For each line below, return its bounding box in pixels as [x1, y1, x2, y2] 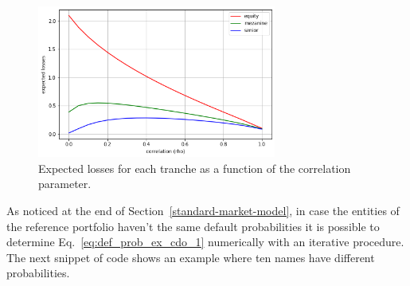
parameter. [38, 175, 92, 192]
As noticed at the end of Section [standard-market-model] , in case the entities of [6, 202, 400, 219]
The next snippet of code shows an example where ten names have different [6, 249, 375, 265]
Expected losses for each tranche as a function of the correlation [38, 159, 351, 176]
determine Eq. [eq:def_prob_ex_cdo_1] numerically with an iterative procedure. [6, 233, 404, 250]
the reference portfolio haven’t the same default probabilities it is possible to [6, 217, 380, 234]
